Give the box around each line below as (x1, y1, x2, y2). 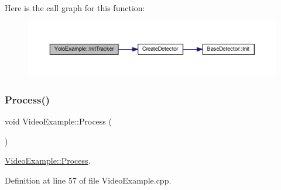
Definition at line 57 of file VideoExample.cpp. (5, 174, 172, 186)
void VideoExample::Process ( (5, 115, 112, 127)
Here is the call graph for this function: (5, 2, 145, 13)
